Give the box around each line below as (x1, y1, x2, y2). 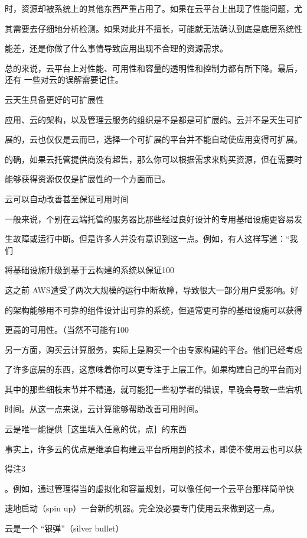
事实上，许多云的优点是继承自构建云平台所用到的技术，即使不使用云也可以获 (5, 442, 302, 455)
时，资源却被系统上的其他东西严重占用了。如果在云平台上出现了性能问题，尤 (5, 2, 302, 14)
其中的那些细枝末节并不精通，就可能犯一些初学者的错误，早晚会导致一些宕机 (5, 383, 302, 395)
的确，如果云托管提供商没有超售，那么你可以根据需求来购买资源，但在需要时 (5, 153, 302, 165)
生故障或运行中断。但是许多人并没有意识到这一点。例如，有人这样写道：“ (5, 232, 290, 245)
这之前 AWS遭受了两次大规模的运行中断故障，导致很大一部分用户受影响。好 (5, 283, 299, 296)
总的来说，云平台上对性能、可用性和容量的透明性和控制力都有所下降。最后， (5, 61, 302, 74)
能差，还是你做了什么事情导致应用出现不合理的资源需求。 (5, 42, 228, 54)
